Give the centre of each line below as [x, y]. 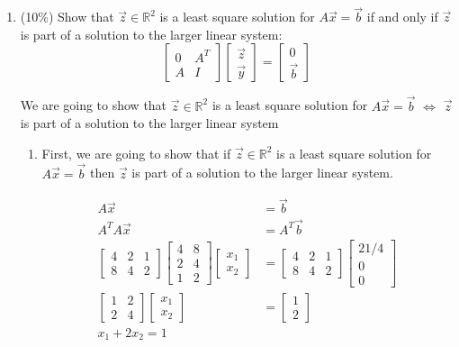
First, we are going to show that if [136, 153]
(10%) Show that [67, 17]
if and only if [402, 17]
